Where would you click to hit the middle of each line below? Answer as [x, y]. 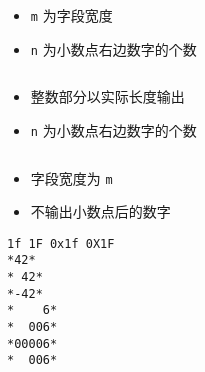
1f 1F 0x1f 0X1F [61, 243]
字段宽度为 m [71, 177]
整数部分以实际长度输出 [107, 96]
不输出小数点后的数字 [100, 211]
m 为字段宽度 [71, 15]
